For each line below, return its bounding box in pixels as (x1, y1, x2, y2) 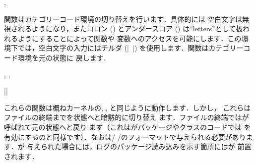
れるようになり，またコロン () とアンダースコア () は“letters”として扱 (17, 23, 243, 34)
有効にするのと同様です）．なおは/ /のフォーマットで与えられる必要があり (4, 131, 246, 142)
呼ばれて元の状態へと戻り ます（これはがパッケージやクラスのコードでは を (4, 121, 251, 132)
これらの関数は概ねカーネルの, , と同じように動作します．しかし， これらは (4, 102, 251, 112)
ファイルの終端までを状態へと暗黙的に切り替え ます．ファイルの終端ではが (4, 112, 249, 122)
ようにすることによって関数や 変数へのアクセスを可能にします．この (17, 33, 242, 43)
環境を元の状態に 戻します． (17, 52, 111, 62)
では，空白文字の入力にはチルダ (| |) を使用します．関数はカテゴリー (17, 43, 244, 53)
